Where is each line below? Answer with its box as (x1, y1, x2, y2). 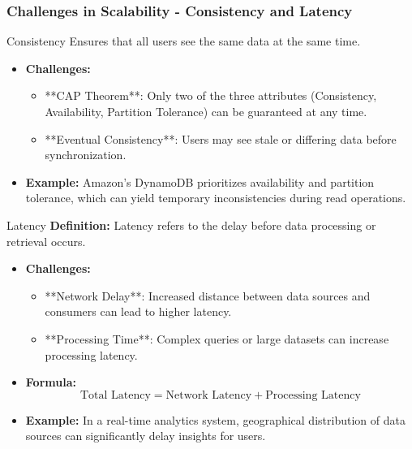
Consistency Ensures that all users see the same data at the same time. (6, 32, 361, 50)
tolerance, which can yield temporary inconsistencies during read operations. (25, 189, 406, 206)
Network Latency (165, 389, 252, 401)
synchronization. (45, 146, 127, 163)
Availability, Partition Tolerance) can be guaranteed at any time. (45, 103, 367, 119)
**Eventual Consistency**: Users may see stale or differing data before (45, 130, 397, 147)
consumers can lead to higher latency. (45, 303, 232, 320)
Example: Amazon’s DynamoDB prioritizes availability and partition (25, 173, 375, 190)
